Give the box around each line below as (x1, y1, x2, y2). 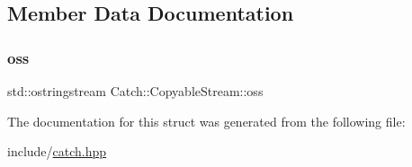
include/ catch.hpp (7, 142, 107, 161)
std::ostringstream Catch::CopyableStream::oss (7, 82, 264, 100)
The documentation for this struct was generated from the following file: (7, 111, 406, 130)
